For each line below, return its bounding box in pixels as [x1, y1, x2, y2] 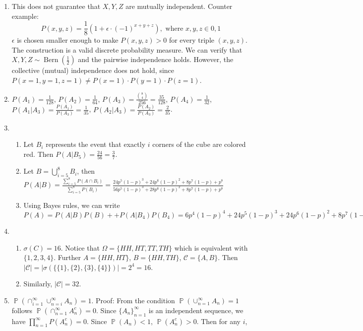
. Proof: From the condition [91, 295, 175, 305]
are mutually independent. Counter [125, 1, 233, 11]
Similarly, [23, 278, 53, 289]
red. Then [23, 149, 54, 159]
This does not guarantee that [11, 1, 101, 11]
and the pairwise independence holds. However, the [78, 54, 234, 65]
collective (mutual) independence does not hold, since [11, 65, 175, 75]
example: [11, 10, 39, 21]
